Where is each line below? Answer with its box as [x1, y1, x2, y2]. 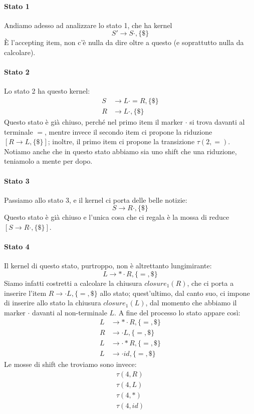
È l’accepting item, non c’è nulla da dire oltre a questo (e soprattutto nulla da [4, 37, 244, 48]
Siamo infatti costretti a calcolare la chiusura [4, 277, 142, 288]
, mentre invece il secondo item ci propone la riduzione [44, 126, 212, 137]
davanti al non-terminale [32, 307, 107, 317]
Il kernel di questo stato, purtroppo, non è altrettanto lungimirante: [4, 260, 212, 271]
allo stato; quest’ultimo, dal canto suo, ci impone [100, 287, 250, 298]
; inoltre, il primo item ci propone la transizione [48, 136, 195, 147]
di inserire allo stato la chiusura [4, 297, 101, 308]
